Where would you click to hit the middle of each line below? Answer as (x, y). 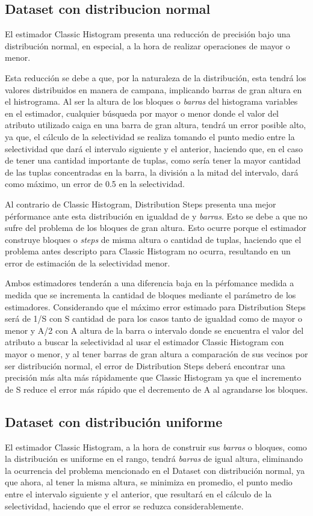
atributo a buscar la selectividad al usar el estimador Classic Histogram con (144, 342)
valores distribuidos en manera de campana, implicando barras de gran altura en (153, 89)
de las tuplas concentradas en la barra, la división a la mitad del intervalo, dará (152, 172)
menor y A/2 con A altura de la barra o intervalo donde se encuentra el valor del (154, 330)
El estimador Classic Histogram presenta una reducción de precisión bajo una (148, 34)
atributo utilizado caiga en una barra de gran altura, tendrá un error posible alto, (156, 125)
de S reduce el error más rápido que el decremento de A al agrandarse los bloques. (156, 389)
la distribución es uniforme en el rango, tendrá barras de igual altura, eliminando (154, 459)
